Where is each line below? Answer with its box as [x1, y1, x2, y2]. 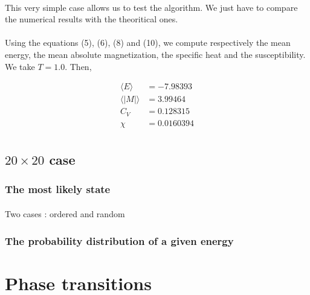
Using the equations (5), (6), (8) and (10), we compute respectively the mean [5, 36, 291, 49]
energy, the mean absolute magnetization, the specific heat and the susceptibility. [5, 48, 306, 60]
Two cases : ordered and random [5, 207, 125, 220]
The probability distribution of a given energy [5, 233, 234, 248]
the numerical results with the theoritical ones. [5, 13, 178, 25]
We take [5, 60, 35, 72]
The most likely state [5, 182, 111, 197]
